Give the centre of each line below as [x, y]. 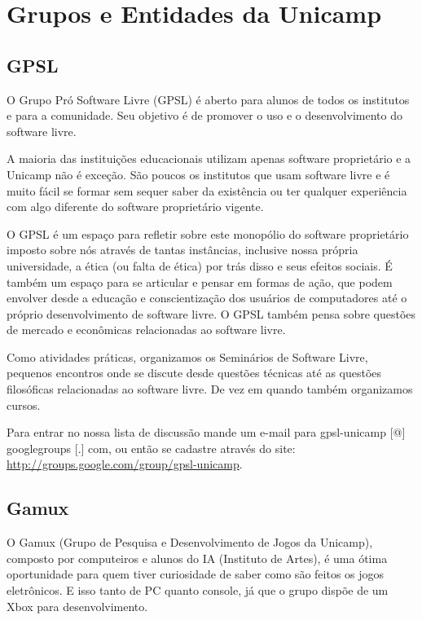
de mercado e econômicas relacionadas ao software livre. [146, 330]
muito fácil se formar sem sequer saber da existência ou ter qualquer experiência [207, 190]
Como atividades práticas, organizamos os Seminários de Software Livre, [187, 356]
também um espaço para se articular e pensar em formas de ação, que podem [200, 281]
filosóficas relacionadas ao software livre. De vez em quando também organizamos [210, 389]
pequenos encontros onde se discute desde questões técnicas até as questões [194, 373]
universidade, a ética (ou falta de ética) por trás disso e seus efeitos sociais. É [200, 265]
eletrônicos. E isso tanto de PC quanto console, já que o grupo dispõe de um [198, 590]
